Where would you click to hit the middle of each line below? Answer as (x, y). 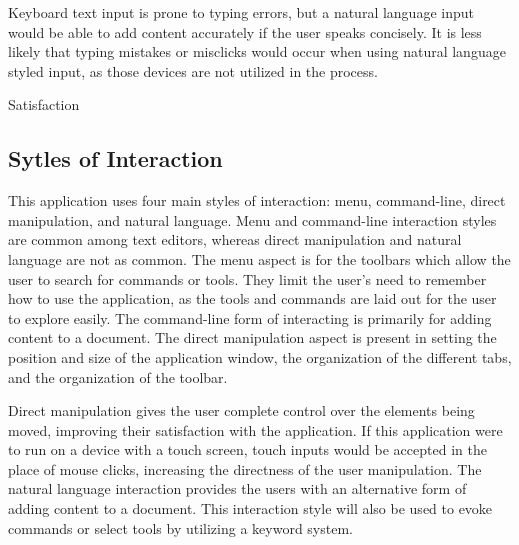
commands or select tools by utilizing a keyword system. (180, 527)
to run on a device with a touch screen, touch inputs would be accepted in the (247, 449)
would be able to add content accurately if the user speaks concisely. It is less (245, 31)
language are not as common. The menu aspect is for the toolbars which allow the (259, 258)
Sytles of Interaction (115, 158)
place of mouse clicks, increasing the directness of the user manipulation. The (245, 468)
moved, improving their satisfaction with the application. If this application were (255, 429)
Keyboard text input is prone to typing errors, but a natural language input (241, 12)
